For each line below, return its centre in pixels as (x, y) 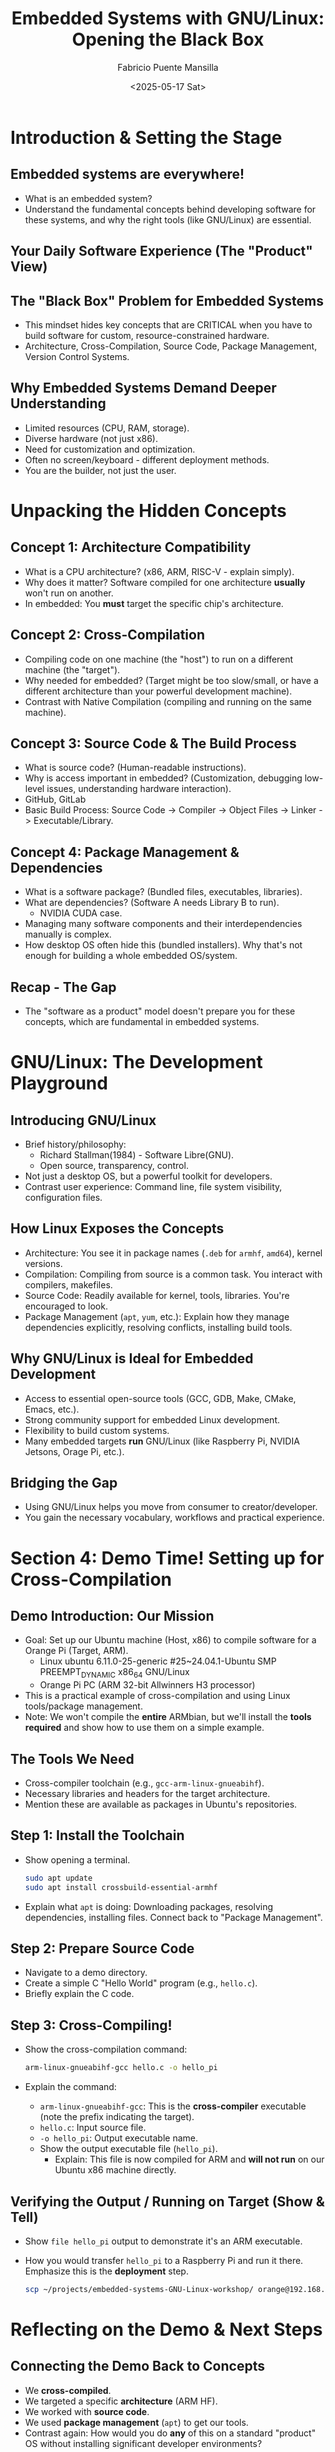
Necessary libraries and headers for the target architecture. (147, 1794)
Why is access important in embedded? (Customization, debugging (163, 778)
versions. (43, 1263)
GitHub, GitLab (55, 799)
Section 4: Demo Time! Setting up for (167, 1558)
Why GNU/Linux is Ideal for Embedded (132, 1358)
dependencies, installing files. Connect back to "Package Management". (173, 1917)
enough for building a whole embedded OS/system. (131, 956)
